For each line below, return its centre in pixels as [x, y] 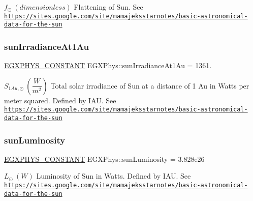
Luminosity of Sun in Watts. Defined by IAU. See [114, 176]
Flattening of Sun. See [108, 7]
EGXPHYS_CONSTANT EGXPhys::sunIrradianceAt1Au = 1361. [108, 65]
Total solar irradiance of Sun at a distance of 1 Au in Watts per [150, 85]
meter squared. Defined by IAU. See [60, 100]
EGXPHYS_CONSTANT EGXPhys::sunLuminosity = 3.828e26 [104, 159]
